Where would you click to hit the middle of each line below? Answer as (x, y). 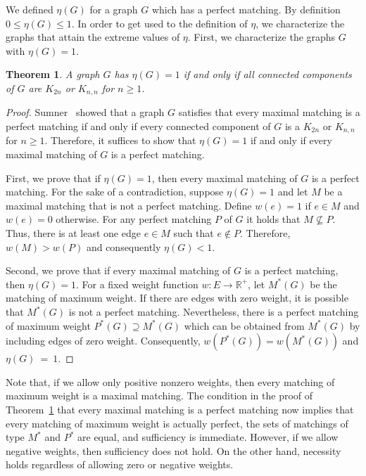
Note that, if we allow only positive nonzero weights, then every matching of (170, 381)
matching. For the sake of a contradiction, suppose (115, 192)
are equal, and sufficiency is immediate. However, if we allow (208, 437)
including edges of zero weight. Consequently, (103, 341)
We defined (30, 9)
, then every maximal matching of (225, 178)
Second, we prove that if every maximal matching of (118, 270)
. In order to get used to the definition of (159, 23)
